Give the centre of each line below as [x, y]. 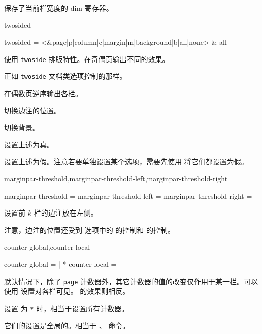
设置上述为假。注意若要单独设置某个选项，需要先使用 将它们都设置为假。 [126, 161]
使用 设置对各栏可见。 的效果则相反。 [67, 291]
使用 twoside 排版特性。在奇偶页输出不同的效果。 [87, 59]
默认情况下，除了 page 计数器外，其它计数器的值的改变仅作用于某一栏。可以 [131, 281]
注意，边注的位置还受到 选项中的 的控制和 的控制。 [89, 230]
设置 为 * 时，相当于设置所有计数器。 [67, 308]
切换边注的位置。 [32, 110]
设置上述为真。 [29, 144]
